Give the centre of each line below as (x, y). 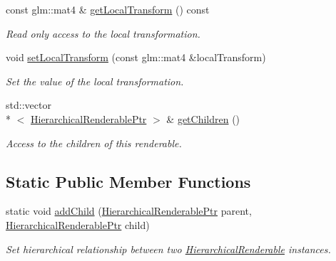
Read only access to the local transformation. (103, 33)
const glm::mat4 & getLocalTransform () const (108, 9)
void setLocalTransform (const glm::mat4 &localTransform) (136, 57)
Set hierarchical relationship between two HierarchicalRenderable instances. (168, 249)
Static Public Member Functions (128, 181)
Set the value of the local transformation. (95, 81)
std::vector (29, 105)
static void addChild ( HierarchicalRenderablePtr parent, (129, 211)
